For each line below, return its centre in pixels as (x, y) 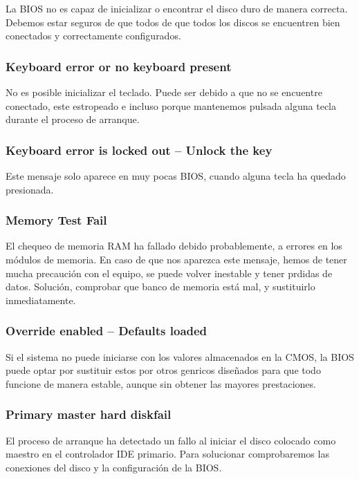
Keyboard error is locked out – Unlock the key (139, 150)
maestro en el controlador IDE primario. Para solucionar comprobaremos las (167, 454)
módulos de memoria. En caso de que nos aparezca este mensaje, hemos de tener (176, 259)
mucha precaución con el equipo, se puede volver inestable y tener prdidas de (169, 273)
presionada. (30, 189)
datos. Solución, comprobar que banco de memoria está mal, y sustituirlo (160, 287)
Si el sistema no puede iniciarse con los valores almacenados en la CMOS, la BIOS (180, 356)
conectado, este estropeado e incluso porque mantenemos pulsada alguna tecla (171, 105)
